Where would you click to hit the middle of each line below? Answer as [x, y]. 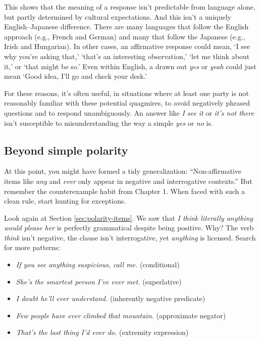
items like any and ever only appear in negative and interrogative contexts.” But [128, 181]
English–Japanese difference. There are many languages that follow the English [126, 27]
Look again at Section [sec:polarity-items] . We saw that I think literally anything [128, 217]
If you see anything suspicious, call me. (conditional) [98, 264]
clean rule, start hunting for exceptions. [65, 201]
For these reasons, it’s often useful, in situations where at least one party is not [126, 93]
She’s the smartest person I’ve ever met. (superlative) [99, 281]
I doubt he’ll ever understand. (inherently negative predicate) [111, 298]
